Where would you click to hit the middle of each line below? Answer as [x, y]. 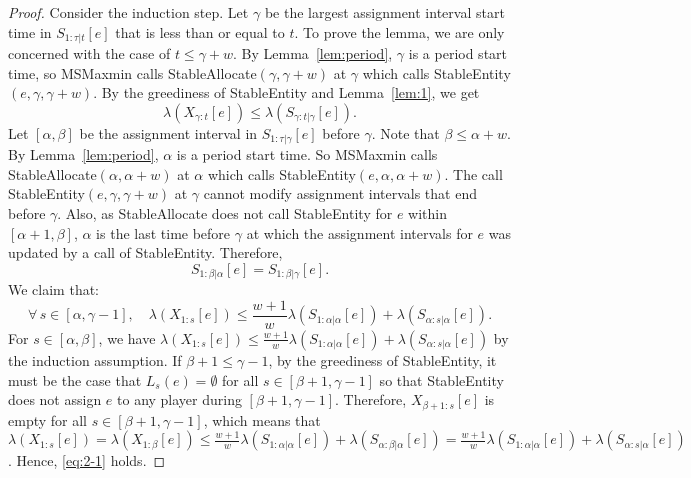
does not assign [55, 399]
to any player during [179, 399]
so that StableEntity [441, 379]
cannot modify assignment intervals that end [340, 193]
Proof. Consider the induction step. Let [128, 12]
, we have [127, 337]
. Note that [405, 132]
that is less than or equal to [200, 31]
